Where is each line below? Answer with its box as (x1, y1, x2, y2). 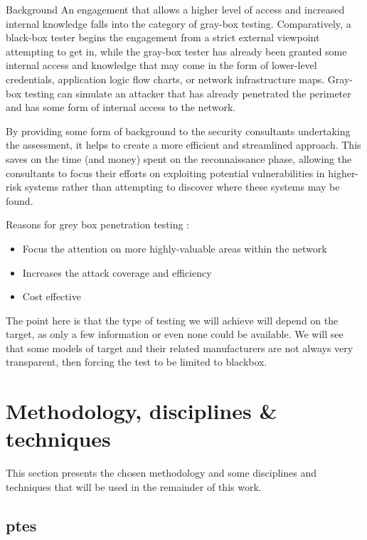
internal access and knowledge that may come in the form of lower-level (6, 58, 317, 73)
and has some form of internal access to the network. (6, 100, 236, 115)
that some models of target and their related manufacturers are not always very (6, 340, 353, 355)
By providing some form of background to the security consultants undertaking (6, 123, 351, 138)
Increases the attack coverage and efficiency (22, 265, 212, 280)
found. (6, 193, 33, 208)
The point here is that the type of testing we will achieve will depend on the (6, 312, 339, 327)
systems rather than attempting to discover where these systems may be (24, 179, 340, 194)
